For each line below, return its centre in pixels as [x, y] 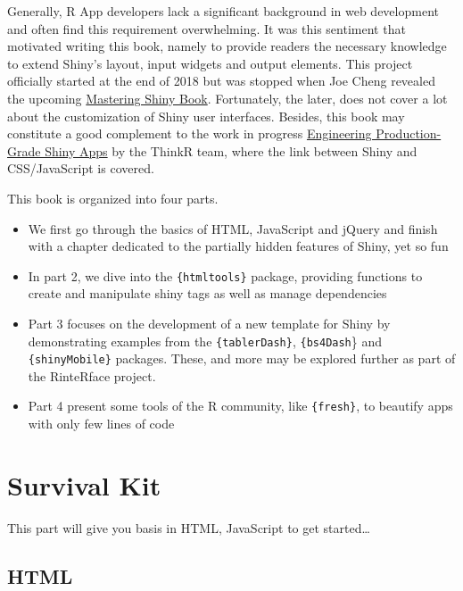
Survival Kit [84, 484]
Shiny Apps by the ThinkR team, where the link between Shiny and [231, 150]
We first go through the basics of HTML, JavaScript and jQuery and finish [233, 228]
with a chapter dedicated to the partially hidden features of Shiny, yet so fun [238, 246]
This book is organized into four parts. [113, 198]
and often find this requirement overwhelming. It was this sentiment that [207, 28]
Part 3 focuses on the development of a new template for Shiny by [209, 323]
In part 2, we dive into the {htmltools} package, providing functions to [225, 275]
